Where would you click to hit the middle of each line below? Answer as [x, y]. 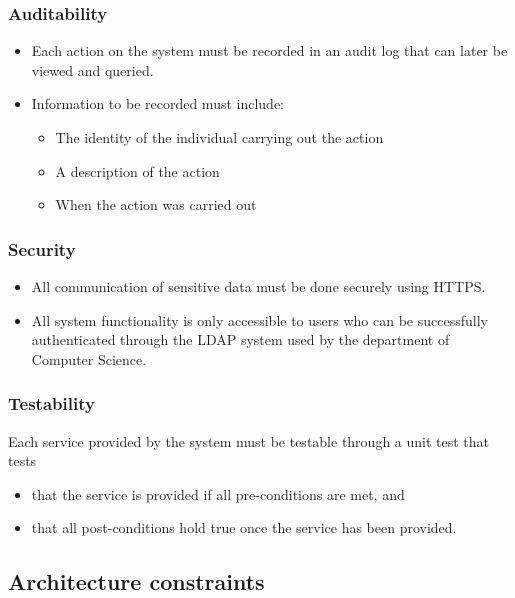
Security [42, 248]
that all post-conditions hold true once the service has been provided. [244, 527]
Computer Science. [89, 358]
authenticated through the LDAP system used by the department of [240, 339]
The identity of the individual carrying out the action [219, 137]
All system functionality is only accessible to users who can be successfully [259, 319]
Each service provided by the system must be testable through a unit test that [249, 440]
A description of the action [137, 170]
